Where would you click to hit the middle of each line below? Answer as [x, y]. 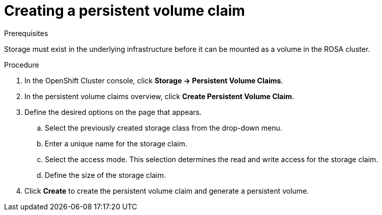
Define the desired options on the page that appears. [113, 112]
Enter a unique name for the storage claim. [116, 143]
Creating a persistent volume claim [125, 11]
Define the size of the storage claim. [106, 175]
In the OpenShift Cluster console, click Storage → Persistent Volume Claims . [154, 80]
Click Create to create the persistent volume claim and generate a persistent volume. [167, 191]
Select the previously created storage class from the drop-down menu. [164, 128]
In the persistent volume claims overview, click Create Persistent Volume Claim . [159, 96]
